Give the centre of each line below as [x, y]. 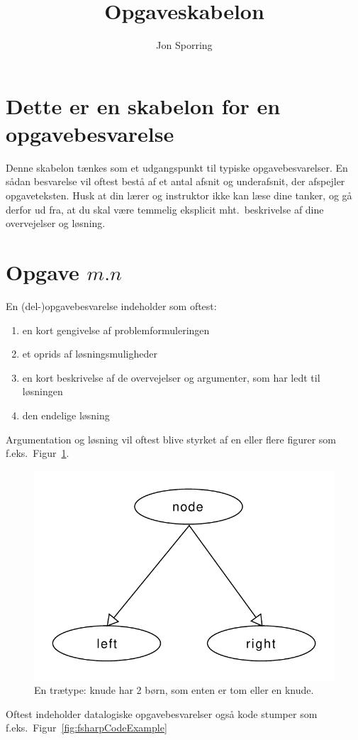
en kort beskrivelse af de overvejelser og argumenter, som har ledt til [171, 377]
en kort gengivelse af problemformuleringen [116, 330]
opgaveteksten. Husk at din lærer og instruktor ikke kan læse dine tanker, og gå [179, 195]
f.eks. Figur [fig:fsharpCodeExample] [86, 728]
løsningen [43, 391]
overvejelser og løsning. [56, 223]
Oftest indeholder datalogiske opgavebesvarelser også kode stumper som [162, 713]
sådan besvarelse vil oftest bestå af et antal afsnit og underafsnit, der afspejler [175, 181]
